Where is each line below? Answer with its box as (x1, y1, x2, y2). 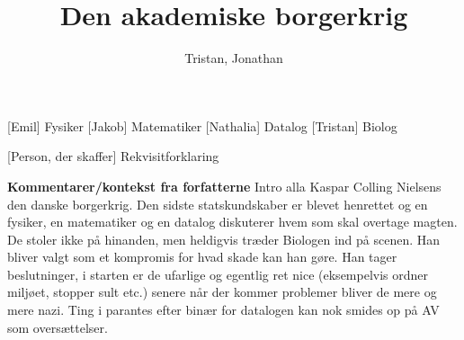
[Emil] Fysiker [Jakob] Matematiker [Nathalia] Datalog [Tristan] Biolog (7, 116, 397, 135)
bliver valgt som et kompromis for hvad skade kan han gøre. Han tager (7, 247, 397, 266)
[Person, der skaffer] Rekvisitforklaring (7, 147, 219, 166)
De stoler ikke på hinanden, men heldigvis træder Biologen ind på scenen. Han (7, 229, 441, 248)
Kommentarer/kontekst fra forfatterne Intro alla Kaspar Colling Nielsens (7, 176, 442, 195)
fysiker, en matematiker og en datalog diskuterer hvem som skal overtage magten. (7, 212, 458, 231)
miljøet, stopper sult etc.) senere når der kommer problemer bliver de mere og (7, 282, 437, 301)
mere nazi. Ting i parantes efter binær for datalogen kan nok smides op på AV (7, 300, 440, 319)
